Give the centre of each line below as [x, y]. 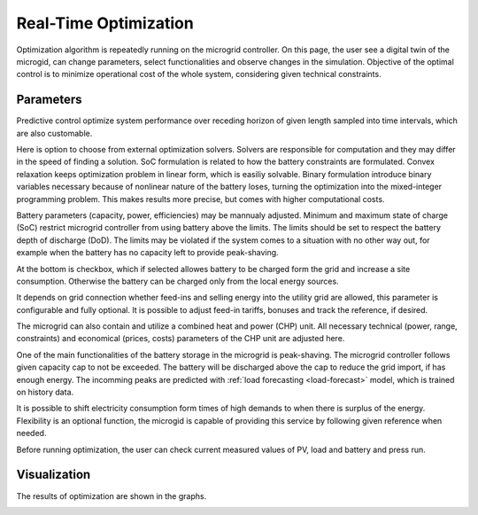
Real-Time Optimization [105, 23]
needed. [31, 433]
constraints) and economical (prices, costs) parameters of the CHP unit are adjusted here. [181, 339]
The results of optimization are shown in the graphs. [112, 495]
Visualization [54, 475]
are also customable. [54, 133]
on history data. [45, 392]
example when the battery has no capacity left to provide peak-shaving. [147, 253]
